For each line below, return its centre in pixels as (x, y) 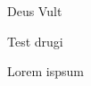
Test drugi (35, 41)
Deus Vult (35, 11)
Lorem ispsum (45, 71)
